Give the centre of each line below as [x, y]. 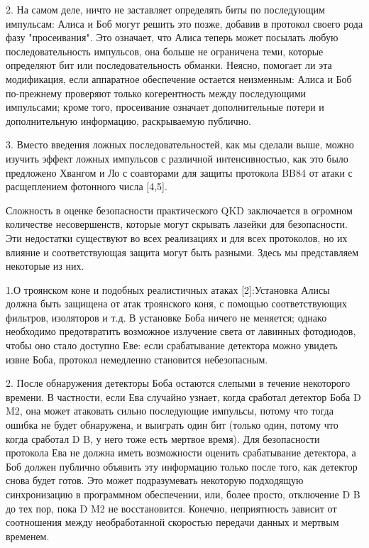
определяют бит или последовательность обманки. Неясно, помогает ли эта [169, 65]
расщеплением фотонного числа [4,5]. [87, 186]
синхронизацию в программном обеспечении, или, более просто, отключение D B [183, 494]
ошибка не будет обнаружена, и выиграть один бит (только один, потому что [172, 425]
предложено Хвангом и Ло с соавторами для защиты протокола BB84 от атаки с [179, 172]
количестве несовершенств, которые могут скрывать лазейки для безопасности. [177, 224]
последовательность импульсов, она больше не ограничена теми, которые [165, 51]
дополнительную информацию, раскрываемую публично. [128, 120]
